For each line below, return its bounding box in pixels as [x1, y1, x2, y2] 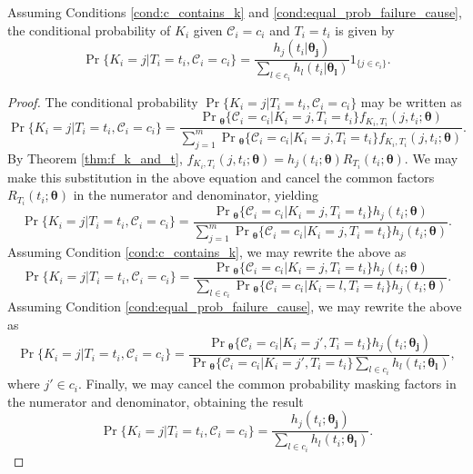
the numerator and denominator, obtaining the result [7, 391, 304, 410]
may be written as [360, 92, 462, 111]
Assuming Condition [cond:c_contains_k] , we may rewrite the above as [7, 242, 407, 261]
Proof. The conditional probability [7, 92, 198, 111]
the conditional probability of [7, 20, 171, 39]
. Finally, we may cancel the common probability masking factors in [77, 374, 457, 393]
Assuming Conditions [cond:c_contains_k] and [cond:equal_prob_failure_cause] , [7, 3, 462, 21]
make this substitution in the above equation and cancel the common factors [7, 167, 435, 186]
